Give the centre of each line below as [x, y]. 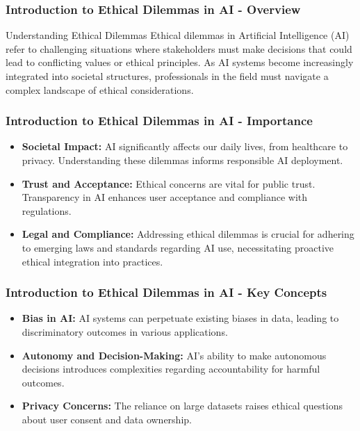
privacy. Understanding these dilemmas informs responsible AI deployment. [182, 160]
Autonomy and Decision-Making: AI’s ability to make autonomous [174, 355]
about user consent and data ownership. [107, 419]
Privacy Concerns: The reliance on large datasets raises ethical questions [182, 406]
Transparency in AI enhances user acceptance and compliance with [165, 197]
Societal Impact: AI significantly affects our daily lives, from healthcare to [185, 146]
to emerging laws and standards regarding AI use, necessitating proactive [178, 247]
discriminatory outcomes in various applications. [125, 331]
